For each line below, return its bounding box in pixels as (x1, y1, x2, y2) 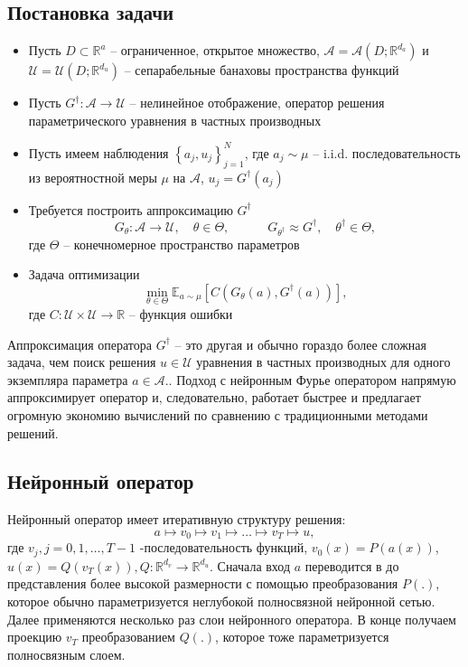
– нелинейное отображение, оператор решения (129, 93, 385, 112)
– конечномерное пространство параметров (63, 234, 300, 253)
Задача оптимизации (28, 265, 140, 284)
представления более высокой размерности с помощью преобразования (7, 574, 398, 593)
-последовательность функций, (139, 538, 308, 557)
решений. (7, 423, 59, 442)
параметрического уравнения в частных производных (28, 110, 322, 129)
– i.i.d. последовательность (313, 143, 461, 162)
